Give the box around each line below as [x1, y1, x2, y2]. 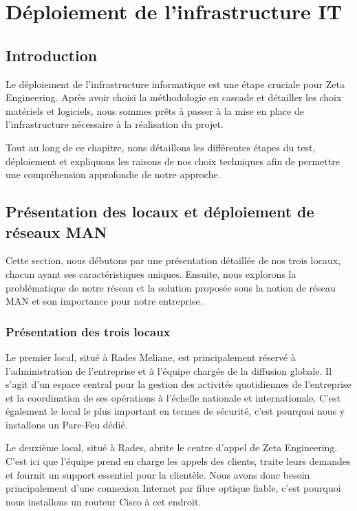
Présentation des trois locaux [6, 323, 171, 340]
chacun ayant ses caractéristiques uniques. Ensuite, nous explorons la [6, 266, 296, 281]
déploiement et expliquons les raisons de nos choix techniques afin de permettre [6, 153, 340, 168]
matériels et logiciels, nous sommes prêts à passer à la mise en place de [6, 103, 304, 118]
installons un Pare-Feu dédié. [6, 417, 128, 431]
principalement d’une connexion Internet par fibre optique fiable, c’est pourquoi [6, 481, 341, 495]
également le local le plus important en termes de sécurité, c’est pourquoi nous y [6, 404, 345, 418]
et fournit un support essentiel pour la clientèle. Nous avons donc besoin [6, 467, 310, 481]
